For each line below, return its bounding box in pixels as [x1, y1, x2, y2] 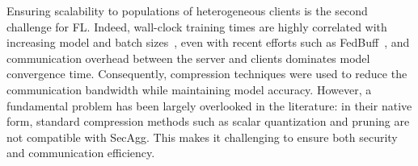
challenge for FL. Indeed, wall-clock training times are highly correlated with [6, 18, 387, 35]
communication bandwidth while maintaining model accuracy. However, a [6, 81, 372, 98]
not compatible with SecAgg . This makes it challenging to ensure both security [6, 128, 398, 145]
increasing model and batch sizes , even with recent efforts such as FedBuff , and [6, 34, 410, 51]
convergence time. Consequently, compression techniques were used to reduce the [6, 65, 407, 82]
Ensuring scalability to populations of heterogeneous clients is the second [6, 2, 368, 19]
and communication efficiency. [6, 144, 155, 161]
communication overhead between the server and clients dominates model [6, 49, 370, 66]
